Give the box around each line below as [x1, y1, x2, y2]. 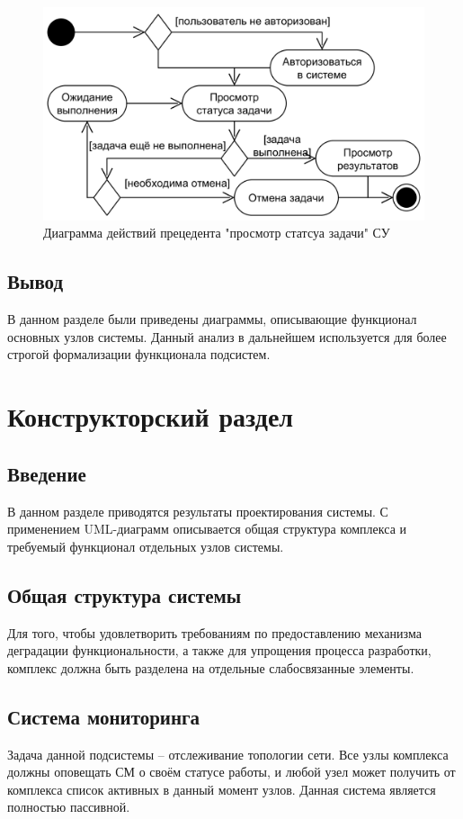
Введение [7, 459, 86, 487]
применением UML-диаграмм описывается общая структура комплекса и [7, 519, 407, 538]
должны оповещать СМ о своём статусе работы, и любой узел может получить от [7, 762, 456, 781]
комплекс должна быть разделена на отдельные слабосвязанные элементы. [7, 658, 414, 677]
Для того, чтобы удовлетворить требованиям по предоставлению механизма [7, 623, 422, 642]
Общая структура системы [7, 580, 242, 608]
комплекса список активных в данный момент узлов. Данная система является [7, 779, 436, 798]
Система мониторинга [7, 702, 200, 730]
